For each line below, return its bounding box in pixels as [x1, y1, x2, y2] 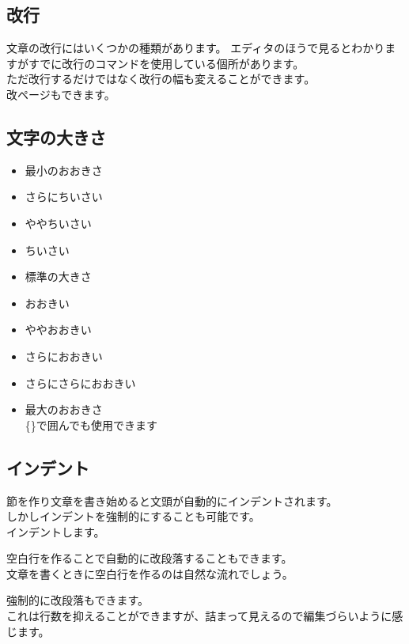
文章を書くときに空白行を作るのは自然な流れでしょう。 [6, 565, 293, 581]
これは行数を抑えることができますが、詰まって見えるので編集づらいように [6, 608, 392, 624]
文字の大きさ [6, 124, 106, 149]
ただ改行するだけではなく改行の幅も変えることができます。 [6, 70, 316, 87]
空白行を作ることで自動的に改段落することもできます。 [6, 550, 293, 566]
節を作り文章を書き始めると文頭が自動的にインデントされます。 [6, 492, 338, 509]
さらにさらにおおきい [25, 374, 136, 391]
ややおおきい [25, 321, 92, 338]
